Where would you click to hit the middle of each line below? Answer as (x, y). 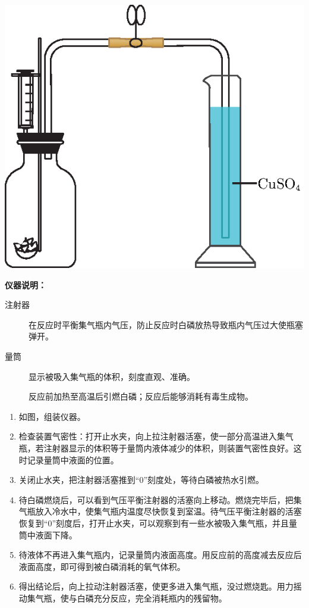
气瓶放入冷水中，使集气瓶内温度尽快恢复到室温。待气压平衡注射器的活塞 (160, 511)
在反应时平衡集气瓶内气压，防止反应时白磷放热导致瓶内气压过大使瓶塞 (166, 324)
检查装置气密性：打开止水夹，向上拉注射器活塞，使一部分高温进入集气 (156, 436)
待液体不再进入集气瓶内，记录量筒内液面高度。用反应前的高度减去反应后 (160, 555)
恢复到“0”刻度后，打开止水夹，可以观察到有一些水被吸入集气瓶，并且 (154, 523)
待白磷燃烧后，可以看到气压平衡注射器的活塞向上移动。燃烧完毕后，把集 (160, 499)
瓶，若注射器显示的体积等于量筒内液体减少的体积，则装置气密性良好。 (156, 448)
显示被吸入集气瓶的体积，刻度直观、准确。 (112, 376)
